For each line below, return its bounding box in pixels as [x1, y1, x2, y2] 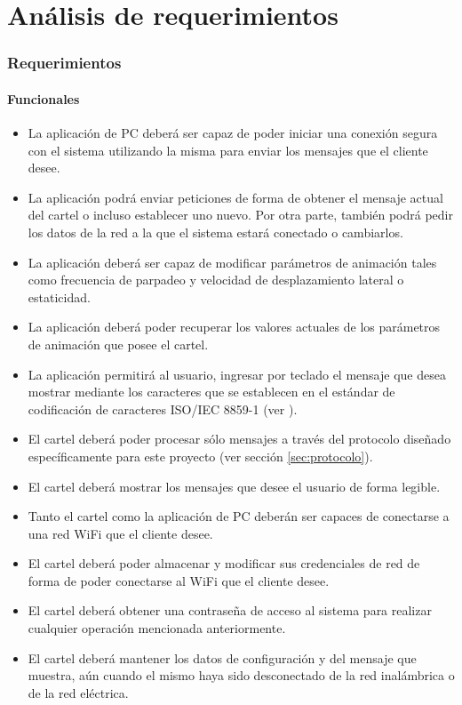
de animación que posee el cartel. [28, 334, 209, 353]
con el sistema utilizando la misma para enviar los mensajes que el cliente [28, 140, 428, 159]
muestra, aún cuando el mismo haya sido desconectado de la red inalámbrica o [28, 666, 455, 685]
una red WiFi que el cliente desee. [28, 524, 213, 542]
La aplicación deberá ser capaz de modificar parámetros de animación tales [28, 252, 437, 271]
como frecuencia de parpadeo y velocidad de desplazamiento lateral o [28, 270, 404, 289]
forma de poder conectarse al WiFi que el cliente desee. [28, 571, 330, 589]
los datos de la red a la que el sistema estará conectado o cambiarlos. [28, 222, 403, 241]
